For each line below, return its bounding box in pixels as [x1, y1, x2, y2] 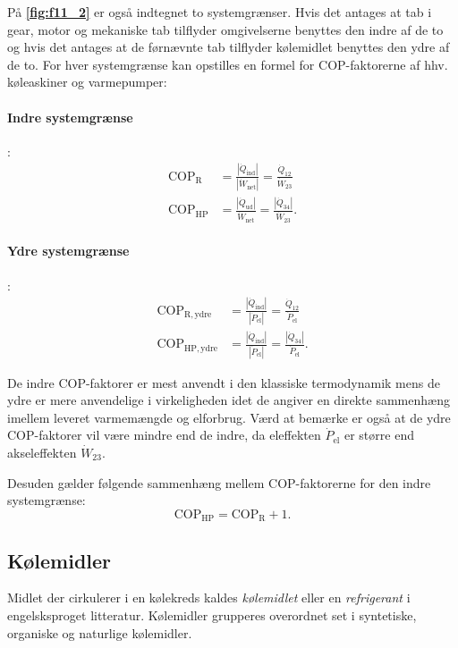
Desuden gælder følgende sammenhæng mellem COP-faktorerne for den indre [7, 473, 431, 492]
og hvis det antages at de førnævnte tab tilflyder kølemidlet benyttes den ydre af [7, 38, 450, 56]
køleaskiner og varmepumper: [7, 72, 167, 91]
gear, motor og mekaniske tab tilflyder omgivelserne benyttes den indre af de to [7, 20, 444, 38]
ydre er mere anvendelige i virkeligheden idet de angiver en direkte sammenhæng [7, 391, 450, 409]
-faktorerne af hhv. [345, 55, 448, 73]
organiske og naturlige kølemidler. [7, 623, 192, 642]
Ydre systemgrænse [7, 241, 130, 260]
